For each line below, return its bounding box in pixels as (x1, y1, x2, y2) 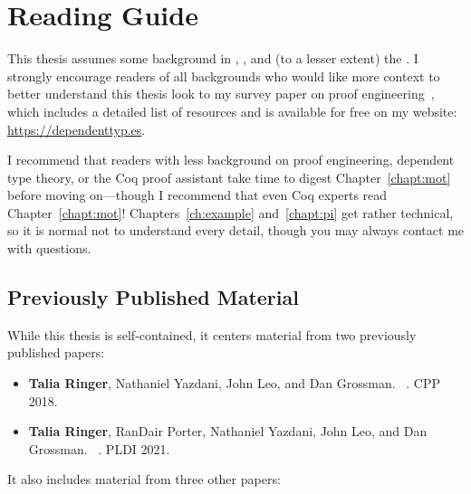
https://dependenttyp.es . (7, 119, 146, 138)
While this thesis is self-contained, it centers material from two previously (7, 325, 417, 344)
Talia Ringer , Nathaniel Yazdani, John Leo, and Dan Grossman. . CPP (28, 374, 441, 393)
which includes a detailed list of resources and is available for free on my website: (7, 101, 457, 120)
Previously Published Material (7, 283, 299, 311)
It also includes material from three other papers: (7, 470, 281, 489)
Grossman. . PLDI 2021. (28, 439, 170, 458)
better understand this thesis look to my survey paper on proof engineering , (7, 84, 435, 103)
